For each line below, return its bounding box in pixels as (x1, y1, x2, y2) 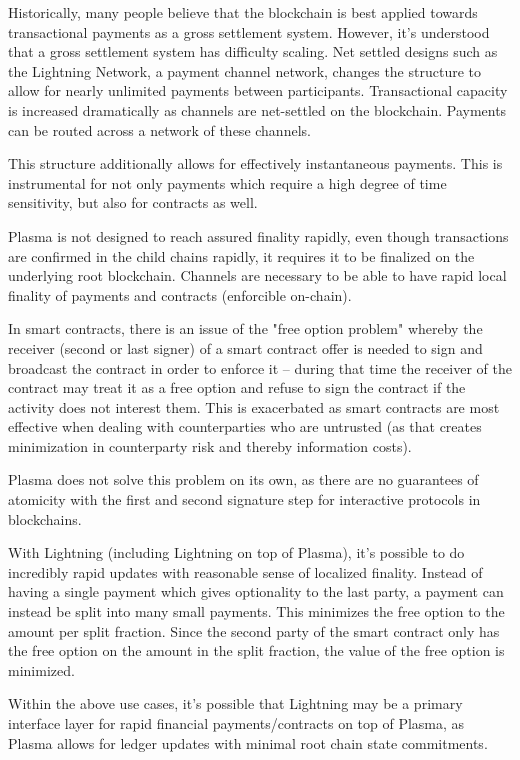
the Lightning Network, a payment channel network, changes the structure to (8, 60, 481, 81)
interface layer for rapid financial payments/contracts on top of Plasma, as (8, 713, 465, 733)
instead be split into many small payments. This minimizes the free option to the (8, 601, 505, 622)
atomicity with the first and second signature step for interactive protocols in (8, 489, 481, 510)
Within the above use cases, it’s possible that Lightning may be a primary (8, 693, 463, 714)
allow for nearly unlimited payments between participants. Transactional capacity (8, 80, 508, 101)
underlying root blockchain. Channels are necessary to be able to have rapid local (8, 265, 507, 286)
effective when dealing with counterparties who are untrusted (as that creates (8, 416, 482, 437)
